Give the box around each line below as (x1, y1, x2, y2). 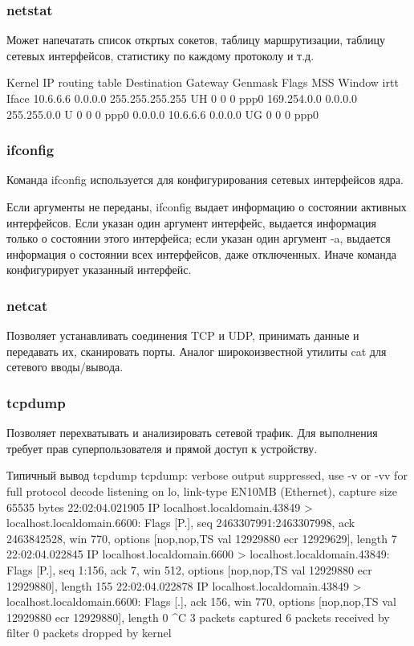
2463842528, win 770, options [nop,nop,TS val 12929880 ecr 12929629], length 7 (6, 529, 397, 546)
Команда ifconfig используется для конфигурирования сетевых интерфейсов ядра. (6, 171, 404, 188)
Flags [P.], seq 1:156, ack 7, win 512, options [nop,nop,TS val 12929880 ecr (6, 561, 372, 578)
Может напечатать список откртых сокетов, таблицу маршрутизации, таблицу (6, 31, 386, 48)
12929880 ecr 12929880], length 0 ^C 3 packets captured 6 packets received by (6, 608, 390, 625)
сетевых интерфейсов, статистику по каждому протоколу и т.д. (6, 47, 315, 63)
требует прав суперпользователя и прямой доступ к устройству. (6, 440, 318, 456)
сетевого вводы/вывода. (6, 358, 124, 375)
